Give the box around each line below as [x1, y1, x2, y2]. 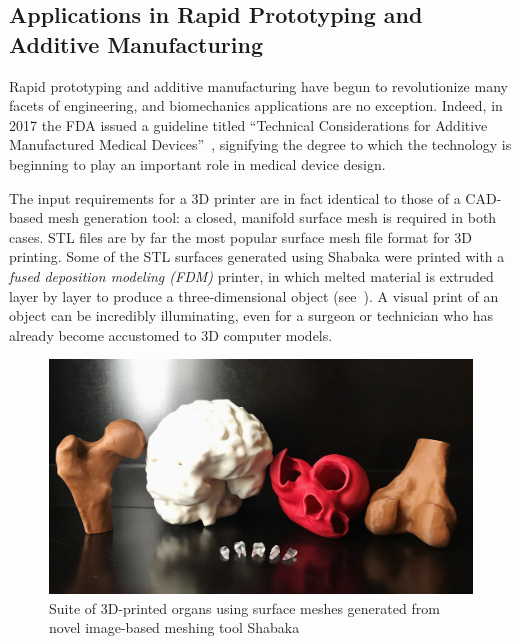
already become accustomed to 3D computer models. [9, 324, 333, 345]
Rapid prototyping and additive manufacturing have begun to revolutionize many [9, 75, 508, 96]
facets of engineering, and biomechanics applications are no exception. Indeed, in [9, 95, 503, 116]
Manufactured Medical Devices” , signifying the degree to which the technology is [9, 134, 512, 155]
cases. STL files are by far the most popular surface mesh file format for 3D [9, 226, 473, 247]
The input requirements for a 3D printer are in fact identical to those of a [9, 187, 461, 208]
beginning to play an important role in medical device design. [9, 153, 386, 174]
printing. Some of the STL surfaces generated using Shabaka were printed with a [9, 246, 505, 267]
